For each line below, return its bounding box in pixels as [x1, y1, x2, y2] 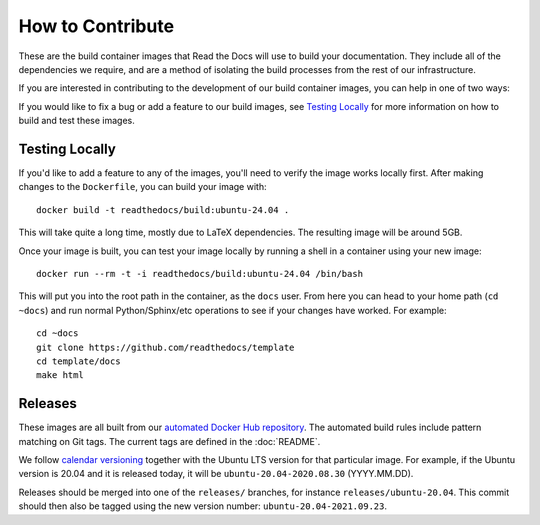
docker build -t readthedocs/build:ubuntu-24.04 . [36, 204, 290, 215]
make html [36, 370, 84, 381]
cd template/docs [36, 355, 121, 367]
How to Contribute [18, 15, 175, 37]
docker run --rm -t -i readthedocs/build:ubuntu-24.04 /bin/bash [36, 268, 364, 279]
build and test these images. [18, 115, 135, 127]
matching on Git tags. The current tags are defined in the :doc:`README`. [18, 435, 321, 447]
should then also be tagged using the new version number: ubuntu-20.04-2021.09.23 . [18, 500, 387, 512]
